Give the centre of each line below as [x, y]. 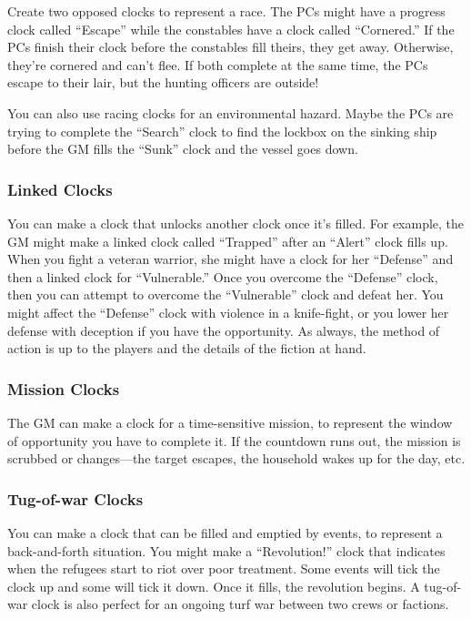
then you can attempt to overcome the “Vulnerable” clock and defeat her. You [225, 294]
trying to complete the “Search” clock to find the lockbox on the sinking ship [222, 131]
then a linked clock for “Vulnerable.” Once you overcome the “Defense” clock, [223, 276]
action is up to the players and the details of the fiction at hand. [187, 348]
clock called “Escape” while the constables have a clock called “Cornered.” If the [231, 29]
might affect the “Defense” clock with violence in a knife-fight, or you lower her [228, 312]
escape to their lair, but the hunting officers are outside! [163, 82]
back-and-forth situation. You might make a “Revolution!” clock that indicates [226, 550]
